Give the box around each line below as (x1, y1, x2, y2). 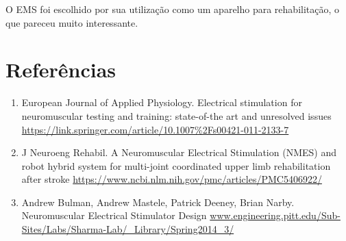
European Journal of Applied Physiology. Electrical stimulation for (21, 95, 302, 110)
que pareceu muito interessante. (5, 15, 138, 29)
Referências (5, 55, 116, 84)
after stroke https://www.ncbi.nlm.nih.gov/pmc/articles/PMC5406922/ (21, 172, 322, 186)
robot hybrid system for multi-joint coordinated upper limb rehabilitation (21, 158, 331, 173)
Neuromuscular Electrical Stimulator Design (21, 208, 207, 223)
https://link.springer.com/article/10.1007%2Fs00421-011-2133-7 (21, 122, 289, 136)
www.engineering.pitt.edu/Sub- (210, 208, 341, 223)
